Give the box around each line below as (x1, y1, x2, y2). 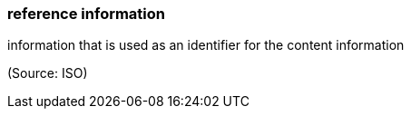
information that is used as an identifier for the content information (7, 37, 405, 53)
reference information (7, 5, 166, 23)
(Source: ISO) (7, 65, 88, 82)
